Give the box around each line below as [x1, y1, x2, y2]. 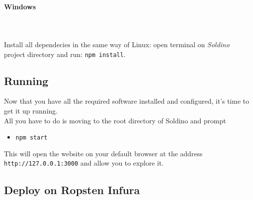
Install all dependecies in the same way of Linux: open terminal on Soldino [4, 39, 230, 49]
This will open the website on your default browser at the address [4, 148, 203, 158]
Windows [4, 1, 36, 11]
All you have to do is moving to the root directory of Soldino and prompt [4, 115, 226, 125]
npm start [15, 134, 48, 142]
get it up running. [4, 106, 58, 116]
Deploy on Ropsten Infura [4, 182, 140, 197]
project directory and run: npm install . [4, 49, 126, 59]
